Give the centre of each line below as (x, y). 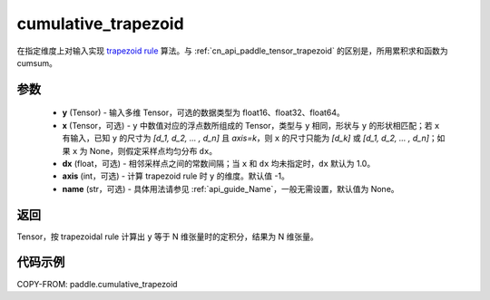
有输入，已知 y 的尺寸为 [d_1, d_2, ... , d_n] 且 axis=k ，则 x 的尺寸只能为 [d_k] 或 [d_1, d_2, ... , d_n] (246, 138)
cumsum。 (37, 63)
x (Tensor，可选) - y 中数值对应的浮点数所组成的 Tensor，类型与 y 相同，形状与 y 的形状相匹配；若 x (251, 125)
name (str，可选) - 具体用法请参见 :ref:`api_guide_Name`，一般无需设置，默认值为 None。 (230, 189)
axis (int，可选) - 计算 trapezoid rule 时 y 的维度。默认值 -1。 (176, 176)
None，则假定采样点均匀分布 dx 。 (153, 150)
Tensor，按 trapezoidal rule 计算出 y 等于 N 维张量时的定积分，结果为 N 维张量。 (167, 237)
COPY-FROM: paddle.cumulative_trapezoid (97, 284)
